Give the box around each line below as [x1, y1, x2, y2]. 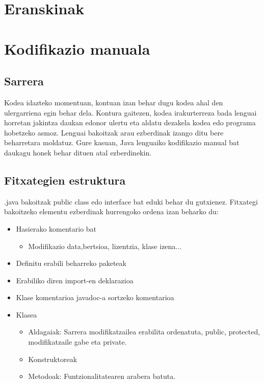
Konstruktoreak [28, 353, 77, 364]
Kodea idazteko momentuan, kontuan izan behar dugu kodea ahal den [4, 97, 223, 107]
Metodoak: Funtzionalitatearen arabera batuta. [28, 371, 176, 381]
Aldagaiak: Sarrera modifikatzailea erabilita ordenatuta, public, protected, [28, 326, 260, 337]
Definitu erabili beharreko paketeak [16, 258, 126, 268]
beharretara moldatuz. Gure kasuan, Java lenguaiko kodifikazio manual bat [4, 137, 240, 148]
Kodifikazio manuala [4, 38, 150, 59]
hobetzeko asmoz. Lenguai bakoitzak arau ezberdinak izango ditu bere [4, 127, 224, 138]
